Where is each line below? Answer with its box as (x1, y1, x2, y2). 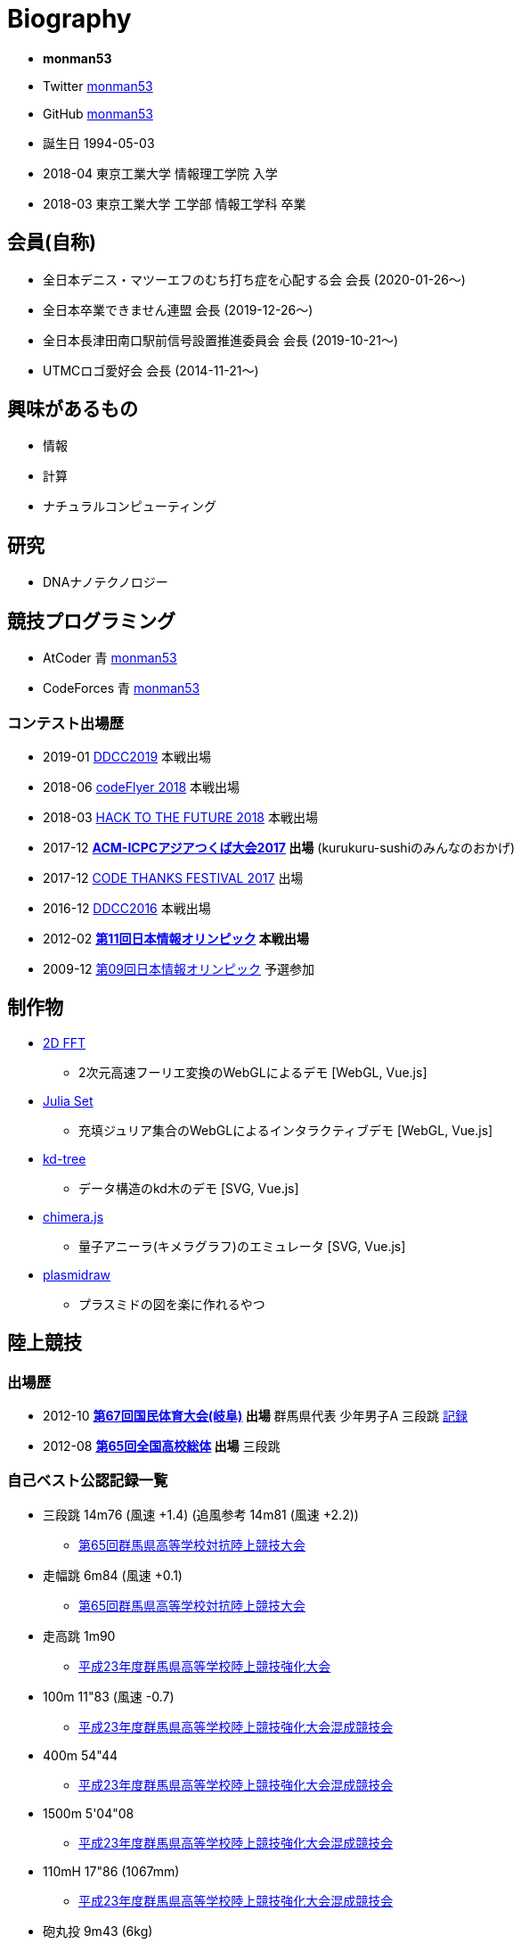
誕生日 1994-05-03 (43, 135, 155, 151)
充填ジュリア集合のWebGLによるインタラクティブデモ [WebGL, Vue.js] (78, 1122, 493, 1138)
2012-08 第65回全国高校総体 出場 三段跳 (43, 1437, 281, 1454)
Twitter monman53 (43, 78, 153, 94)
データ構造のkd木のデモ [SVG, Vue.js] (78, 1180, 299, 1196)
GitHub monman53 (43, 105, 153, 121)
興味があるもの (7, 398, 138, 421)
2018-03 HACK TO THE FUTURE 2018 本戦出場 (43, 809, 318, 825)
